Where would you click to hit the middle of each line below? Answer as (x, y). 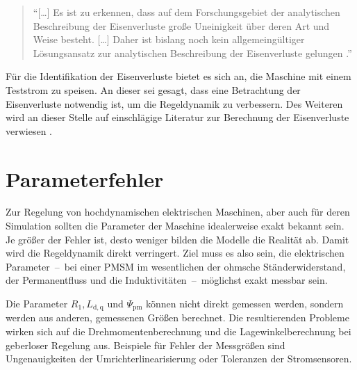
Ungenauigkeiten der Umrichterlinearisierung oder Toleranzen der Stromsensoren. (179, 359)
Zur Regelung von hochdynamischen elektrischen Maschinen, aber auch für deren (178, 212)
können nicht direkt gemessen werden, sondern (245, 304)
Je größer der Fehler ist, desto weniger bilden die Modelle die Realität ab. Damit (177, 239)
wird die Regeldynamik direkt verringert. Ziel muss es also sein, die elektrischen (175, 253)
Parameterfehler (85, 178)
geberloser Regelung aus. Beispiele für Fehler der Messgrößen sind (146, 345)
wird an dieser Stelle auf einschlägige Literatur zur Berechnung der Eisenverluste (177, 117)
